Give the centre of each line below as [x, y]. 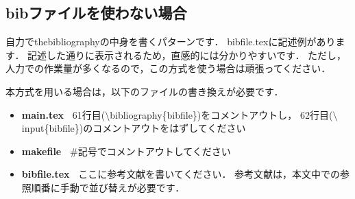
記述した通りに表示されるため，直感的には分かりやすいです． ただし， [187, 55]
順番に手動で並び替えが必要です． [108, 187]
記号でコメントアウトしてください [154, 151]
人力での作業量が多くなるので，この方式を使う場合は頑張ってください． [168, 68]
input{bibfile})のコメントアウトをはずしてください [134, 128]
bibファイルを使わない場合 [96, 13]
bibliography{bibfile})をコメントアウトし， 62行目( [221, 114]
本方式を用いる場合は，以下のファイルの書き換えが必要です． [145, 91]
